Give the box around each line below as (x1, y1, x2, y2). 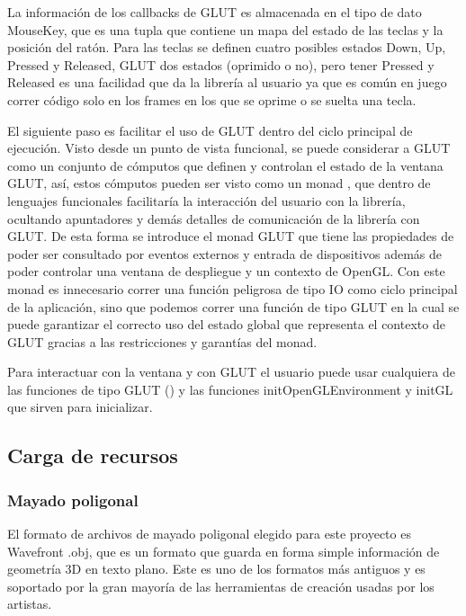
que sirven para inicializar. (7, 397, 153, 416)
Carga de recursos (7, 442, 178, 469)
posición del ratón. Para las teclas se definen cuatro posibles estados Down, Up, (7, 38, 446, 57)
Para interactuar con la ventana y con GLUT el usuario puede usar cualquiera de (7, 362, 455, 381)
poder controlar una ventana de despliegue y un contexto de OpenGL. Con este (7, 262, 445, 281)
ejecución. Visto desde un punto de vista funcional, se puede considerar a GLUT (7, 138, 451, 157)
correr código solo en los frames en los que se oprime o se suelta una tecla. (7, 90, 417, 109)
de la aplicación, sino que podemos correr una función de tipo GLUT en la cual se (7, 297, 460, 316)
